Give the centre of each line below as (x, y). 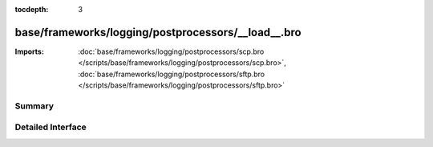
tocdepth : (32, 9)
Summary (34, 106)
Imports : (29, 51)
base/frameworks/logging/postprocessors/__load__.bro (158, 32)
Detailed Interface (51, 127)
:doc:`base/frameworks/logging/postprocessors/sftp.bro (171, 74)
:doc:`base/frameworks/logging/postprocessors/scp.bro (171, 51)
